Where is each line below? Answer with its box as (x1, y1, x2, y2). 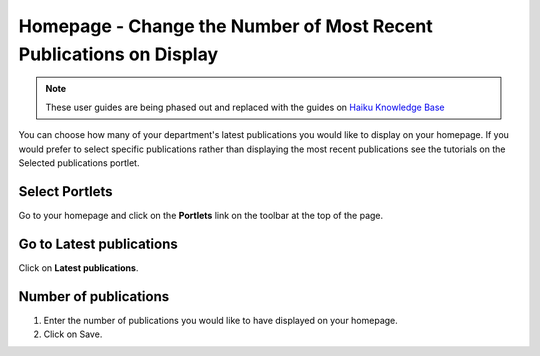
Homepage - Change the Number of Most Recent (18, 15, 434, 37)
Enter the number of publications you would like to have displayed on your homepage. (43, 314, 399, 326)
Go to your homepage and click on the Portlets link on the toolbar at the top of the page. (18, 209, 384, 221)
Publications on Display (18, 43, 219, 65)
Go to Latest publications (18, 235, 179, 252)
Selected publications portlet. (18, 156, 140, 169)
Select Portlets (18, 183, 113, 200)
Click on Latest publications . (18, 261, 139, 274)
